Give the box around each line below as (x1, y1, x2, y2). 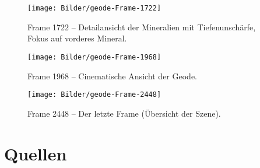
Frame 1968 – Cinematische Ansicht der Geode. (27, 69, 197, 82)
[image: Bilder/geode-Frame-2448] (27, 90, 161, 99)
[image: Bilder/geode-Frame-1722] (27, 4, 161, 12)
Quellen (4, 141, 67, 165)
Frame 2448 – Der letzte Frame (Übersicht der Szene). (27, 107, 221, 119)
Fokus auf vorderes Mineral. (27, 32, 127, 44)
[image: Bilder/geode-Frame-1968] (27, 52, 161, 61)
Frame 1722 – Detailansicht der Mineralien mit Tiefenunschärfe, (27, 20, 256, 33)
